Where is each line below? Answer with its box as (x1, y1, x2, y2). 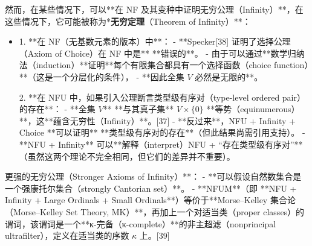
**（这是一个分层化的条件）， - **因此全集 (19, 70, 184, 83)
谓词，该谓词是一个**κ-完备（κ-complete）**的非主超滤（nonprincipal (5, 217, 276, 230)
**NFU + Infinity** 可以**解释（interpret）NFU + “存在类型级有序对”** (19, 137, 303, 150)
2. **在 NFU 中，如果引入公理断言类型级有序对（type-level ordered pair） (19, 90, 305, 103)
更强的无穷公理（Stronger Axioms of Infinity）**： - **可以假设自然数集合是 (5, 170, 302, 183)
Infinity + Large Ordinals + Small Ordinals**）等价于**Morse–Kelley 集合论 (5, 194, 296, 206)
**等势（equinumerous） (206, 102, 300, 115)
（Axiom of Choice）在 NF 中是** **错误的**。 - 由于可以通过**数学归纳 (19, 46, 305, 59)
